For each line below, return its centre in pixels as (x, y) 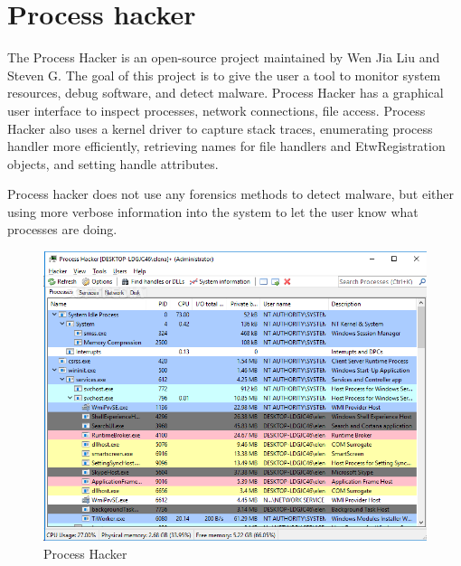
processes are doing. (62, 229)
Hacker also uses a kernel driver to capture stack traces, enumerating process (220, 128)
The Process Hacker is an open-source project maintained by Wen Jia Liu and (224, 57)
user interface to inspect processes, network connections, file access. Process (216, 110)
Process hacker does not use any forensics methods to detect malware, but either (230, 194)
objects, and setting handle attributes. (113, 163)
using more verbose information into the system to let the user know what (213, 211)
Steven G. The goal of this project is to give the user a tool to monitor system (224, 75)
